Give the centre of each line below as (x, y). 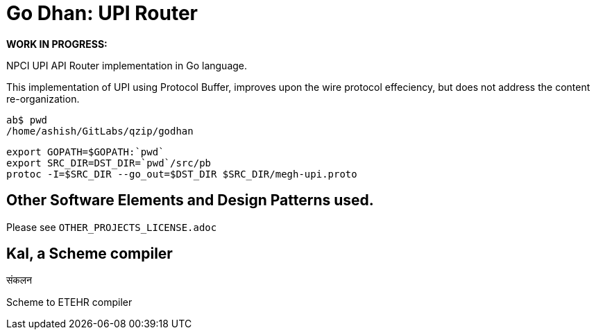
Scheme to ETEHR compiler (69, 302)
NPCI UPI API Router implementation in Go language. (127, 65)
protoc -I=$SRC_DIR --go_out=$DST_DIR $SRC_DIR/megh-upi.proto (182, 174)
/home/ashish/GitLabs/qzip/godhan (100, 131)
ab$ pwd (27, 120)
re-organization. (43, 98)
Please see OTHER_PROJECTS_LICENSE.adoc (112, 227)
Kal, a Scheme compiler (90, 254)
